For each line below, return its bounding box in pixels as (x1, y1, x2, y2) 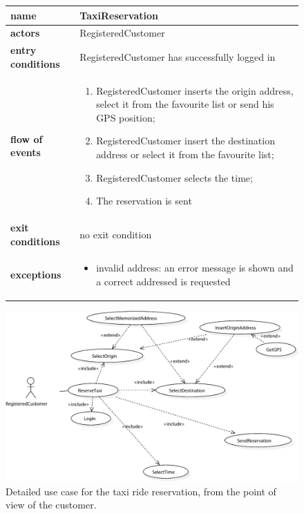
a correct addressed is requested (96, 274, 231, 289)
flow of (10, 131, 43, 146)
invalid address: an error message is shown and (96, 260, 294, 275)
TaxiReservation (79, 8, 158, 22)
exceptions (10, 267, 61, 282)
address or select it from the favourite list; (96, 147, 274, 161)
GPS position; (96, 110, 155, 124)
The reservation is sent (96, 193, 192, 208)
